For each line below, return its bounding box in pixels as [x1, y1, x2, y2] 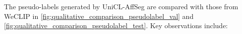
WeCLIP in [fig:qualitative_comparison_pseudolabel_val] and [4, 11, 194, 21]
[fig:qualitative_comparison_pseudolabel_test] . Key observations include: [4, 20, 228, 31]
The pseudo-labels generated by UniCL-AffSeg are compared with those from [4, 1, 239, 11]
